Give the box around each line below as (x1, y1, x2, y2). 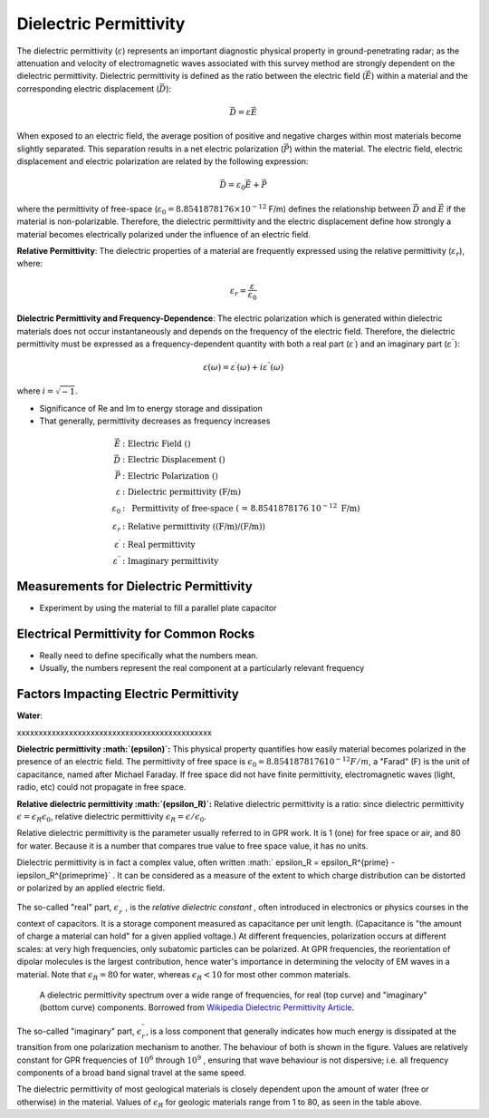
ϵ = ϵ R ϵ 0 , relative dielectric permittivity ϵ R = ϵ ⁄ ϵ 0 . (16, 812, 207, 824)
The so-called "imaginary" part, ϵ (16, 1026, 142, 1036)
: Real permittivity (122, 540, 196, 549)
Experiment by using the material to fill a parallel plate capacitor (39, 603, 277, 614)
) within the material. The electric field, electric (289, 143, 464, 154)
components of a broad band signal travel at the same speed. (16, 1067, 246, 1078)
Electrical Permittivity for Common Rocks (16, 626, 255, 641)
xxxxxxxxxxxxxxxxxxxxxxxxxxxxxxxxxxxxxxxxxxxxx (16, 726, 212, 738)
